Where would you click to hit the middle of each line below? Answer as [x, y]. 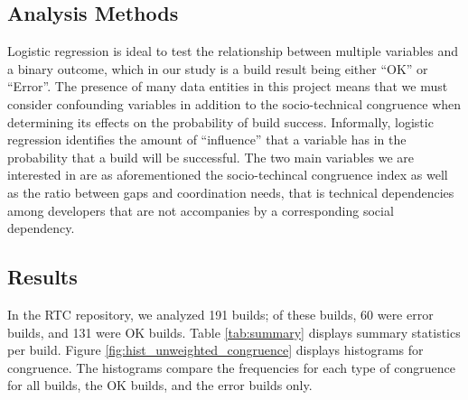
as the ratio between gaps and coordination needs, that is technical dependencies [231, 192]
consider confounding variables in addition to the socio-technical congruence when [234, 103]
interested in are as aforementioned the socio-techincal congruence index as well [228, 175]
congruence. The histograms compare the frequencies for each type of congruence [231, 367]
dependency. [41, 228]
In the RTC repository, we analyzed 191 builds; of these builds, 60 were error [220, 314]
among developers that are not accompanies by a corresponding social [201, 210]
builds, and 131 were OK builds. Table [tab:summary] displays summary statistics [234, 332]
